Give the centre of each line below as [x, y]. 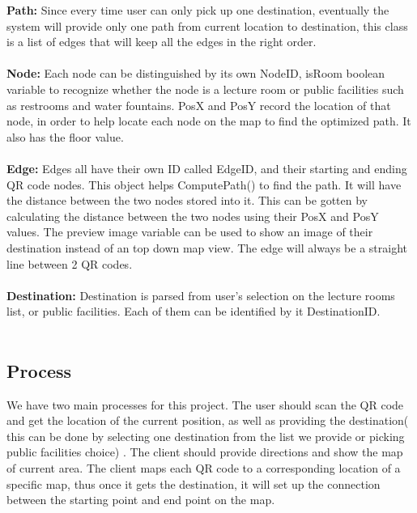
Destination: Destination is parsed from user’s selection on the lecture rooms [201, 295]
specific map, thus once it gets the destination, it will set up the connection [194, 483]
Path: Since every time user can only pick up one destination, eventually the [198, 10]
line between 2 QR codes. [70, 263]
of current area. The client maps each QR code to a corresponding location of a [204, 468]
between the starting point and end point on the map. [141, 500]
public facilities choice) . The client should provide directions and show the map [205, 452]
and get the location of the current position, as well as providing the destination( [208, 420]
